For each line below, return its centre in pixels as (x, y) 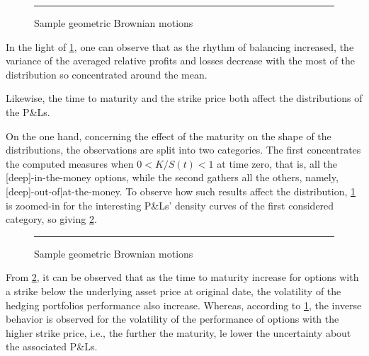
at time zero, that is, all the (277, 163)
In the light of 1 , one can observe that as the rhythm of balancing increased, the (180, 46)
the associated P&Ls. (52, 346)
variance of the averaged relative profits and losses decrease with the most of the (180, 61)
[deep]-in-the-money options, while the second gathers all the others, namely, (172, 177)
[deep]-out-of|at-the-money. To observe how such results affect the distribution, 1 (181, 191)
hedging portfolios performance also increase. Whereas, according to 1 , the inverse (184, 305)
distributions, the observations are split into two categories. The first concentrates (183, 150)
